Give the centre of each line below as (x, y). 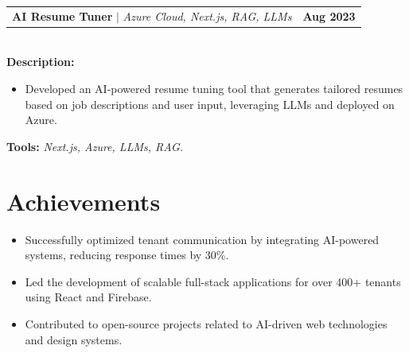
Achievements (84, 201)
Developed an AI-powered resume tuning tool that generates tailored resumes (214, 89)
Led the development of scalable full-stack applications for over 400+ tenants (213, 281)
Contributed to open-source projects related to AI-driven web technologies (206, 323)
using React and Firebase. (88, 297)
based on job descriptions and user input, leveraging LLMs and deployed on (210, 104)
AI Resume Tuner (62, 16)
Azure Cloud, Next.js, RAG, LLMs (207, 16)
